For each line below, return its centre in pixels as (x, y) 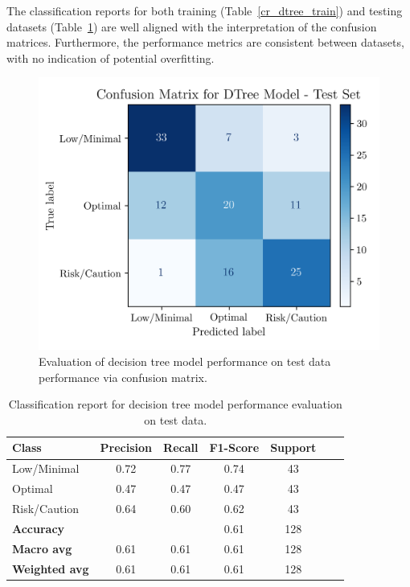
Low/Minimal (46, 468)
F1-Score (234, 447)
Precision (126, 447)
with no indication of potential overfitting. (111, 57)
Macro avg (42, 548)
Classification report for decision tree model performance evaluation (175, 404)
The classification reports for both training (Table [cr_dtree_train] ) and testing (205, 10)
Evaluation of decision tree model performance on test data (185, 361)
